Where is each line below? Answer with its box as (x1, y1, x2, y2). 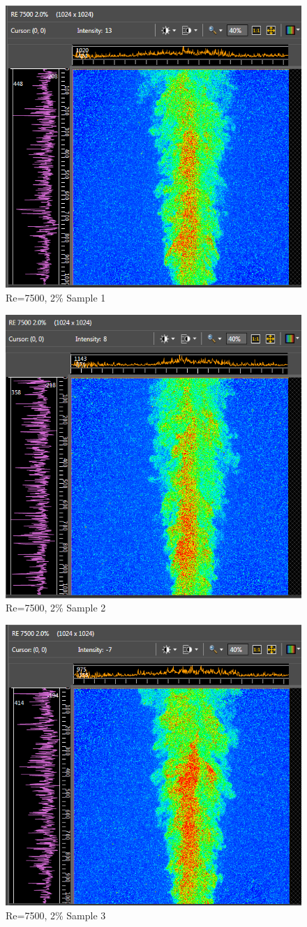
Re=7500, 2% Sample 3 (6, 907, 106, 922)
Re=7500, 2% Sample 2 (6, 600, 106, 615)
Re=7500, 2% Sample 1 (6, 290, 106, 305)
